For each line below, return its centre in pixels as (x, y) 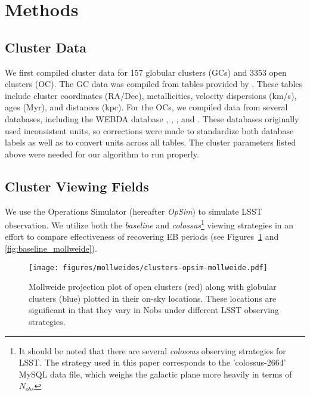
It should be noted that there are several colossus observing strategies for (152, 350)
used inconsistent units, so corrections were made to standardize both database (149, 130)
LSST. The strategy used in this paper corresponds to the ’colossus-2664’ (152, 362)
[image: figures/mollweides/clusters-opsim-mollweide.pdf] (148, 267)
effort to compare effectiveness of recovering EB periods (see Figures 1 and (142, 236)
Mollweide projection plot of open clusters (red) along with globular (153, 287)
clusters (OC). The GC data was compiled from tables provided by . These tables (154, 84)
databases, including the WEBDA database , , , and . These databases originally (152, 118)
